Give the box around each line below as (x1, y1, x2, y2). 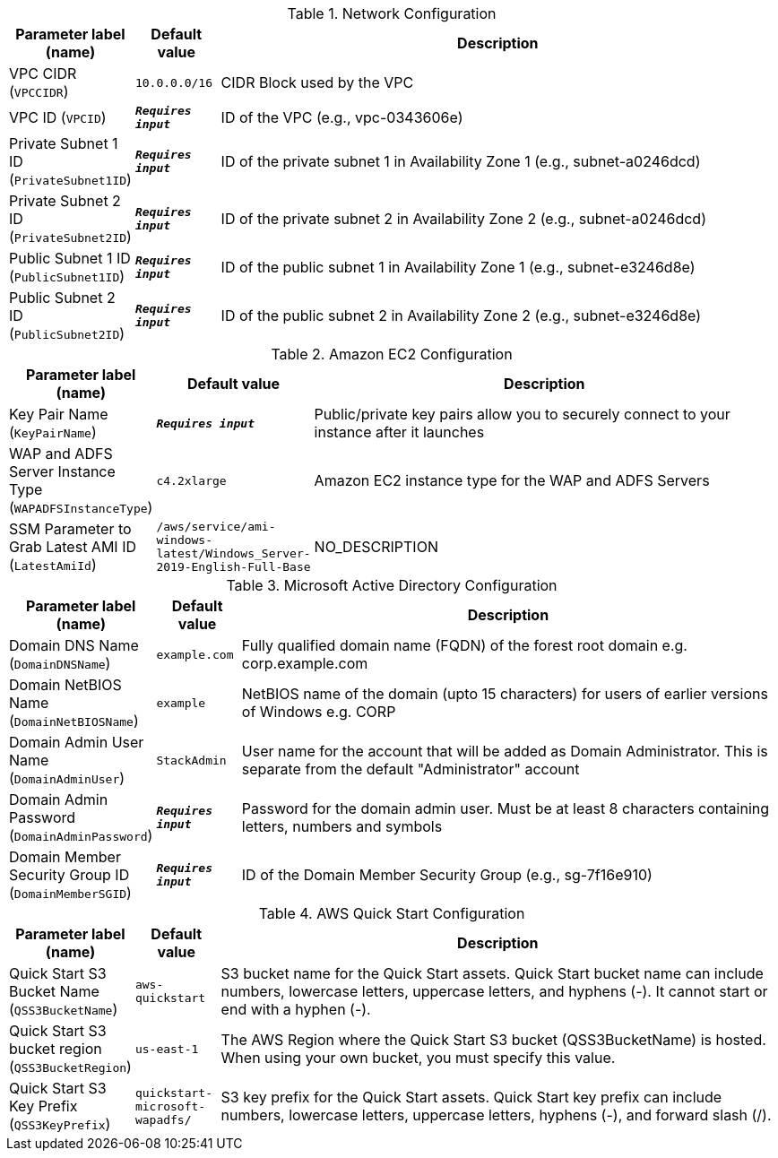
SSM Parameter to (9, 520, 132, 538)
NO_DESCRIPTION (314, 538, 438, 556)
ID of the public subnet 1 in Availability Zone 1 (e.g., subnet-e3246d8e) (220, 258, 696, 276)
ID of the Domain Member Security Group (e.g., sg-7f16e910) (241, 866, 653, 884)
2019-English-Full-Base (156, 560, 311, 574)
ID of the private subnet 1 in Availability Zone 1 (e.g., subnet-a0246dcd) (220, 152, 701, 170)
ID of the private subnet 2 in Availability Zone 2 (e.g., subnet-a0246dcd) (220, 210, 706, 228)
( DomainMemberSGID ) (9, 884, 132, 902)
